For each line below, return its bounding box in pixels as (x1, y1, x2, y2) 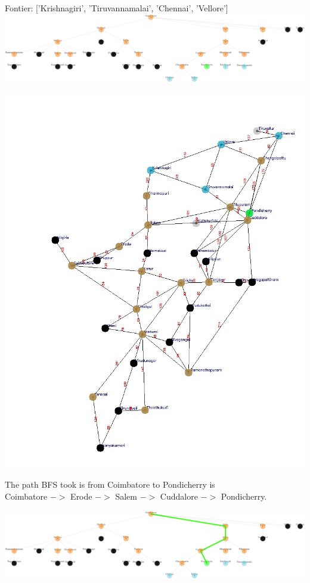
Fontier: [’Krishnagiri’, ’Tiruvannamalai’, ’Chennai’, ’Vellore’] (5, 2, 228, 14)
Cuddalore (160, 490, 198, 503)
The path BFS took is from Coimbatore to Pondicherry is (5, 478, 215, 491)
